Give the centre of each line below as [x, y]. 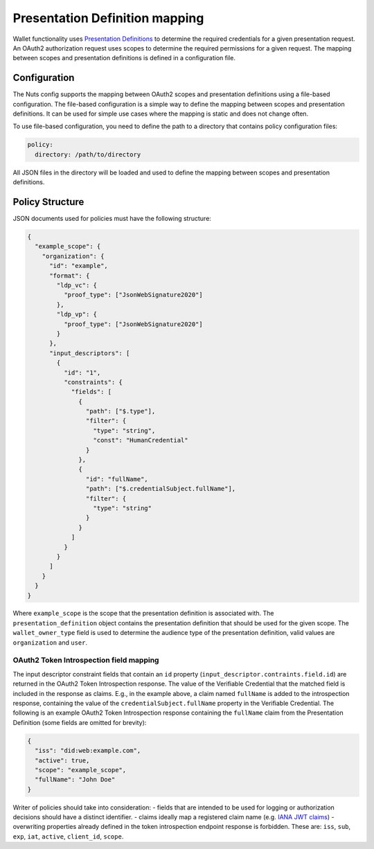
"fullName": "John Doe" [75, 780]
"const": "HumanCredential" [141, 440]
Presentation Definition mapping [108, 18]
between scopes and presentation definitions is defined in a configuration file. [124, 58]
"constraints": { [93, 382]
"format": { [70, 276]
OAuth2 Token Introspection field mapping [86, 660]
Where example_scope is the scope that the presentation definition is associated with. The [143, 614]
